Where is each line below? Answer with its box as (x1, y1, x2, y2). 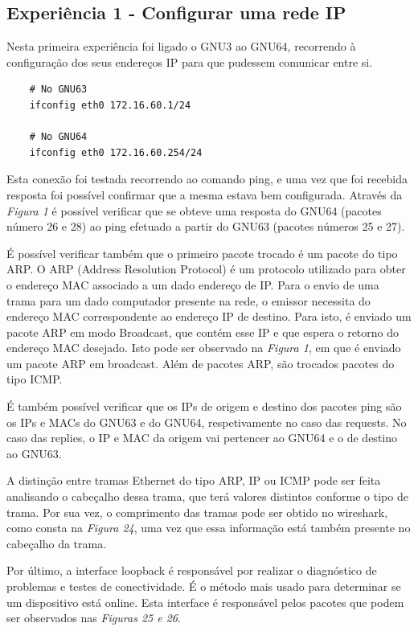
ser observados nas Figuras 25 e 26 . (6, 609, 181, 626)
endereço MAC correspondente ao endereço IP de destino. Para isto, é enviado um (6, 308, 412, 325)
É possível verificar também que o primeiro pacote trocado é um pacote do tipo (6, 244, 398, 261)
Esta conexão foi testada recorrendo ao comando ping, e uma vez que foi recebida (6, 170, 408, 187)
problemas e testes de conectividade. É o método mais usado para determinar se (6, 578, 401, 595)
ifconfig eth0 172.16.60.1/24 (29, 99, 191, 111)
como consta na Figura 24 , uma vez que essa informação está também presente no (6, 519, 411, 536)
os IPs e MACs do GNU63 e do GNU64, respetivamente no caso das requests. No (6, 413, 407, 430)
